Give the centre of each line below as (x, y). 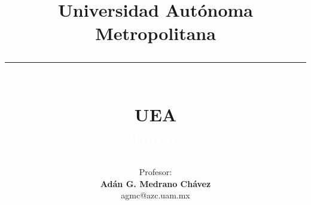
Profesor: (155, 172)
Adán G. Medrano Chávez (155, 183)
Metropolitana (155, 33)
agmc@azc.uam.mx (155, 195)
